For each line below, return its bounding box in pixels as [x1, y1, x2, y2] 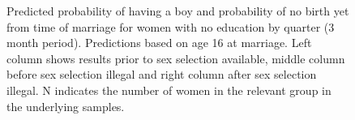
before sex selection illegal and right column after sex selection [6, 66, 317, 83]
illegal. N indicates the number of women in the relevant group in [6, 81, 331, 98]
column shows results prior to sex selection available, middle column [6, 49, 345, 66]
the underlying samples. [6, 97, 125, 114]
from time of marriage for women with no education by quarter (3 [6, 18, 335, 35]
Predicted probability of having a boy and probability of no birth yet [6, 2, 349, 19]
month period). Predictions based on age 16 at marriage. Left [6, 34, 312, 51]
